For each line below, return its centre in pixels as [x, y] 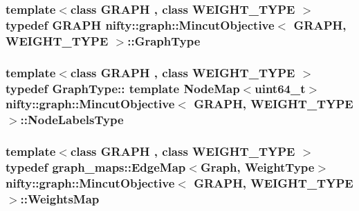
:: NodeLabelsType [72, 120]
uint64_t [280, 88]
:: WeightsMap [60, 198]
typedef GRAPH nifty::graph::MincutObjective [140, 24]
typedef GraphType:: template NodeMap [123, 88]
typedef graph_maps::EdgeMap [96, 167]
